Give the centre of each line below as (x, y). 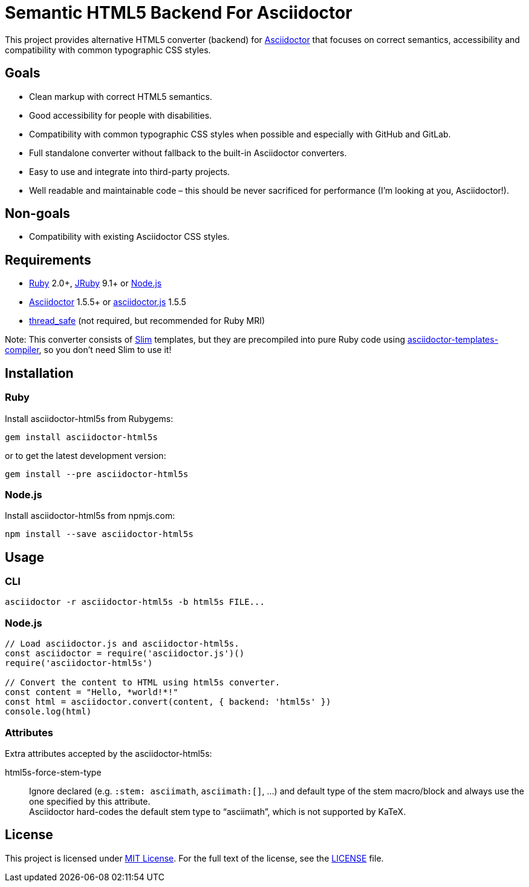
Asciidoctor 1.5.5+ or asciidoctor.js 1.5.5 (108, 302)
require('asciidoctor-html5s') (79, 663)
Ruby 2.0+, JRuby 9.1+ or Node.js (96, 283)
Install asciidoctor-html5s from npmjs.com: (90, 516)
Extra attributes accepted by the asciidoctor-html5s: (109, 753)
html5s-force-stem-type (53, 772)
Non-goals (37, 214)
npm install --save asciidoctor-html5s (99, 534)
